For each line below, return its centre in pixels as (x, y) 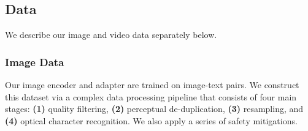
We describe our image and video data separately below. (111, 35)
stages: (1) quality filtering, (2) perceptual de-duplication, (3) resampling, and (154, 109)
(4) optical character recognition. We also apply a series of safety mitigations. (151, 120)
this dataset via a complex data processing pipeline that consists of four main (151, 96)
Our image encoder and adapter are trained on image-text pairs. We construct (152, 85)
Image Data (35, 62)
